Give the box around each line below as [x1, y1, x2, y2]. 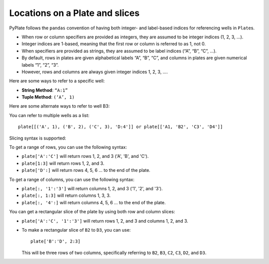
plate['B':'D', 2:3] [30, 239, 81, 244]
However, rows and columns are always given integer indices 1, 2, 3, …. [21, 69, 168, 75]
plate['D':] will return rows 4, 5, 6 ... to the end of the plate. [21, 167, 150, 173]
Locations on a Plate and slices [9, 7, 139, 18]
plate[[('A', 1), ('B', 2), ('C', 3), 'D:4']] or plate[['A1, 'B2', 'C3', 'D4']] [18, 124, 223, 130]
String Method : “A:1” [21, 87, 68, 93]
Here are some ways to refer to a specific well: [9, 78, 105, 84]
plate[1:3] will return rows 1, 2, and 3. [21, 160, 105, 166]
